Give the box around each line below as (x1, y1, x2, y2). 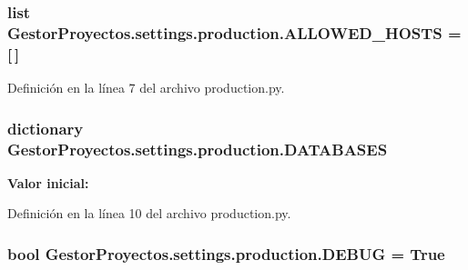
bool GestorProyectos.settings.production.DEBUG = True (7, 242, 445, 265)
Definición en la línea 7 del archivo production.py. (7, 78, 285, 97)
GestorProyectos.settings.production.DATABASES (7, 137, 388, 160)
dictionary (7, 116, 84, 139)
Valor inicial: (7, 173, 89, 192)
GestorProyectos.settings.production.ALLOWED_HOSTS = (7, 21, 462, 44)
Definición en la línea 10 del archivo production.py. (7, 204, 291, 223)
